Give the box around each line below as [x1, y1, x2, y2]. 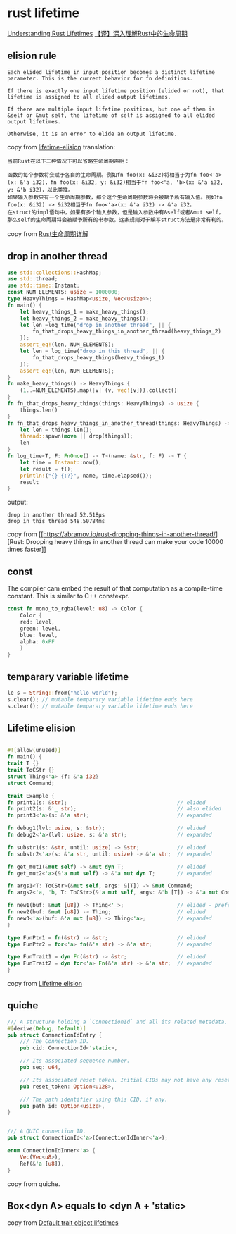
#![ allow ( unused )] [7, 747, 61, 754]
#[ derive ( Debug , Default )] [7, 1025, 86, 1032]
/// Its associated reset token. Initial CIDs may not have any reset [20, 1076, 231, 1083]
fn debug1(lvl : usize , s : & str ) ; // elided [7, 825, 206, 832]
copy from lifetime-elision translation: [7, 142, 116, 151]
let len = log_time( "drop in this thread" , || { [20, 347, 165, 355]
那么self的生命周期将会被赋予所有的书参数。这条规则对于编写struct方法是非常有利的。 [7, 216, 227, 223]
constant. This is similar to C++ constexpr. [7, 592, 130, 600]
